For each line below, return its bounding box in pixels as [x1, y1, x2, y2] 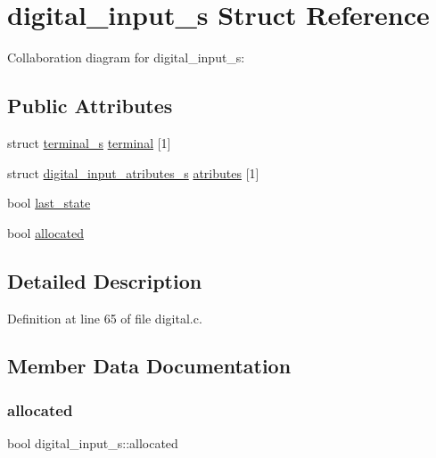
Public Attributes [7, 92, 173, 119]
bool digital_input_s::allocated [7, 434, 178, 453]
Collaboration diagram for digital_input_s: [7, 48, 245, 67]
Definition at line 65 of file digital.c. [7, 308, 202, 327]
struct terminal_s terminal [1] [7, 133, 171, 151]
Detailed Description [7, 266, 202, 294]
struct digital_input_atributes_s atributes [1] [7, 163, 259, 182]
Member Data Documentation [7, 352, 292, 380]
